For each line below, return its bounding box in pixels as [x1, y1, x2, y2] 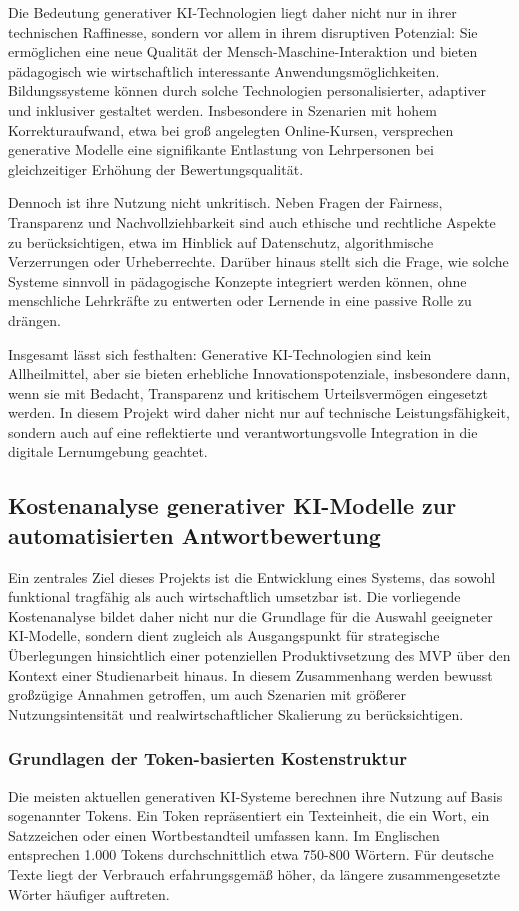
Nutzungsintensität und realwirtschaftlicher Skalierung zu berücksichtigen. [8, 703, 464, 724]
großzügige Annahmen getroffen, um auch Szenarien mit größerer [8, 684, 407, 705]
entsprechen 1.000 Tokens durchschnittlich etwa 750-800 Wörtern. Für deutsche [8, 844, 494, 865]
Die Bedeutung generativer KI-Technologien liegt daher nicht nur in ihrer [8, 2, 457, 22]
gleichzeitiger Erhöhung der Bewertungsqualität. [8, 158, 304, 179]
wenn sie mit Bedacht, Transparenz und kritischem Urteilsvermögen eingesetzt [8, 382, 488, 403]
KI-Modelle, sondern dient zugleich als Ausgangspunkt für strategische [8, 625, 440, 646]
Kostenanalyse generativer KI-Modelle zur [8, 490, 457, 521]
